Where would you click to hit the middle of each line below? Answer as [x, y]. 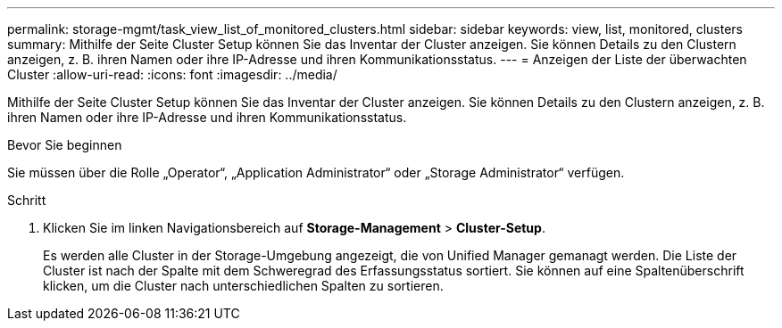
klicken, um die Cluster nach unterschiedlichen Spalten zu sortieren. [243, 286]
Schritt [27, 200]
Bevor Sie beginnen [65, 145]
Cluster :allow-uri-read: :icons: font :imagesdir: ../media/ [172, 74]
